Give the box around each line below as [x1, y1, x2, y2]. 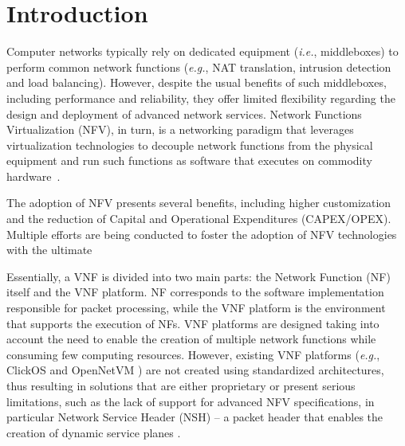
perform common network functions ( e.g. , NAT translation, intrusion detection [6, 58, 391, 75]
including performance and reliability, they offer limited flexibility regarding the [6, 89, 395, 106]
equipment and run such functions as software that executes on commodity [6, 152, 372, 169]
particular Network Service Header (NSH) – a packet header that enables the [6, 409, 383, 425]
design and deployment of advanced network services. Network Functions [6, 105, 362, 122]
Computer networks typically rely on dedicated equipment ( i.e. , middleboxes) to [6, 43, 399, 60]
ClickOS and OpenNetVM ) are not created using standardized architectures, [6, 362, 384, 378]
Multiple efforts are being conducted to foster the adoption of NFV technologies [6, 225, 397, 242]
